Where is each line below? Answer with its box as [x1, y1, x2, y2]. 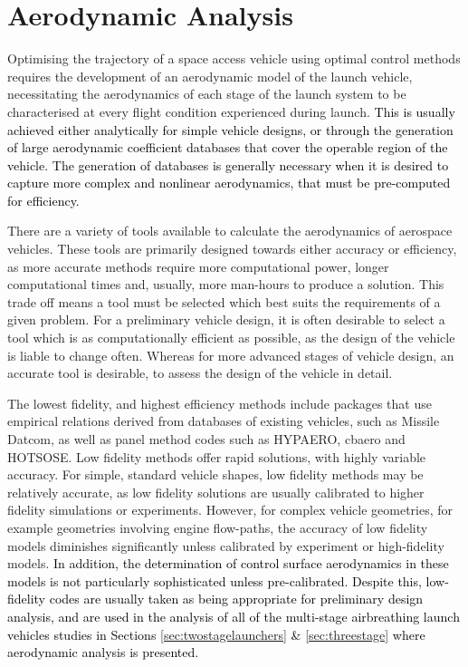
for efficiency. [7, 190, 80, 209]
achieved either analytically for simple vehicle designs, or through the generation [7, 120, 454, 139]
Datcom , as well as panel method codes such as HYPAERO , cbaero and [7, 430, 406, 448]
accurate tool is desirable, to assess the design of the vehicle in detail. [7, 363, 393, 382]
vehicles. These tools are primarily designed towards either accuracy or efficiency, [7, 239, 457, 258]
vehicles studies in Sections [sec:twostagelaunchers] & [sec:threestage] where [7, 624, 425, 643]
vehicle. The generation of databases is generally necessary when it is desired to [7, 155, 449, 174]
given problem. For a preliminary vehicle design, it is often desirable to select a [7, 310, 445, 329]
